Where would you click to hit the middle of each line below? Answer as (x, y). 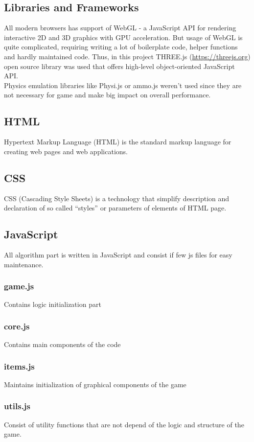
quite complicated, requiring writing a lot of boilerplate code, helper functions (121, 47)
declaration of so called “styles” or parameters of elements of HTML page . (115, 208)
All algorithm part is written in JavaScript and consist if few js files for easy (118, 254)
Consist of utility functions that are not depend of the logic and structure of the (124, 424)
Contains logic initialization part (53, 304)
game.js (19, 286)
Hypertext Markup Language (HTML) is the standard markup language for (118, 142)
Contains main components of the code (62, 344)
